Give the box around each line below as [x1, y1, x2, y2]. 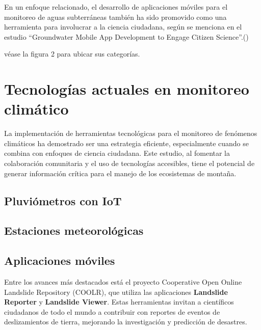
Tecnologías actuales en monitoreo [4, 78, 249, 99]
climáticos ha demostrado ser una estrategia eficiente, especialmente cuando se [4, 137, 249, 148]
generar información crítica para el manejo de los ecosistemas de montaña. [4, 168, 237, 178]
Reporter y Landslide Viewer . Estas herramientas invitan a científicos [4, 296, 234, 307]
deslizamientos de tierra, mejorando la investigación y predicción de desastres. [4, 316, 247, 327]
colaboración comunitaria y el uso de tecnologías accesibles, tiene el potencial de [4, 158, 255, 169]
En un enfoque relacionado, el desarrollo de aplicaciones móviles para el [4, 2, 228, 12]
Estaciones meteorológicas [4, 223, 144, 238]
